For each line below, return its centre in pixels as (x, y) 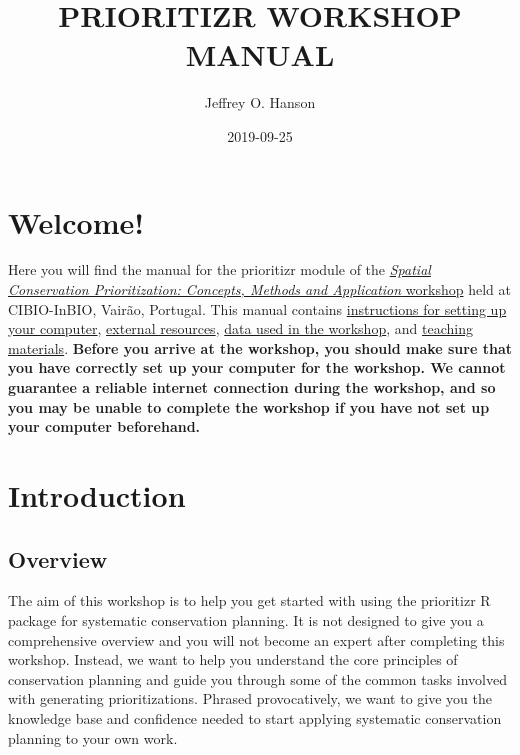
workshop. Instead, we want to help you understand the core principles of (233, 659)
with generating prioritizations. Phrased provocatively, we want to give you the (250, 698)
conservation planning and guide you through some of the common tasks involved (257, 678)
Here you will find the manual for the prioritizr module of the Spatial (219, 269)
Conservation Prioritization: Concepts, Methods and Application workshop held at (259, 289)
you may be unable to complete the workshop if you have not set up (249, 406)
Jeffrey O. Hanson (260, 102)
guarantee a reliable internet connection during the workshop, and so (252, 387)
